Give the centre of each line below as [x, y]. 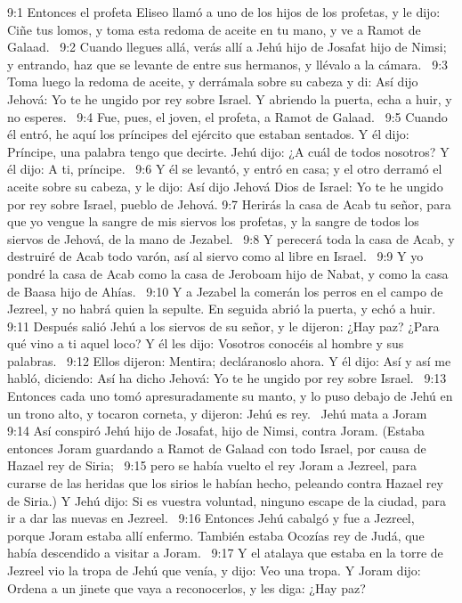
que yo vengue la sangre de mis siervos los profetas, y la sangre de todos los [213, 221]
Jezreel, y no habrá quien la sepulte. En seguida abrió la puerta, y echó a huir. [222, 309]
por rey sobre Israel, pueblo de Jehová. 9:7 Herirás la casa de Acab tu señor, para [229, 204]
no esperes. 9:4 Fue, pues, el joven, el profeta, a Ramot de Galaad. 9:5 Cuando [227, 116]
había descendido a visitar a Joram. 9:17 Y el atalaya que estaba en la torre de [225, 553]
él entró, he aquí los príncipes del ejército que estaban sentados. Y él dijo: [208, 134]
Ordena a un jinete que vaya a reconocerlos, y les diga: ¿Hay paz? [186, 587]
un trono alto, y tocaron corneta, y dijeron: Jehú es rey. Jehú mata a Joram [217, 413]
